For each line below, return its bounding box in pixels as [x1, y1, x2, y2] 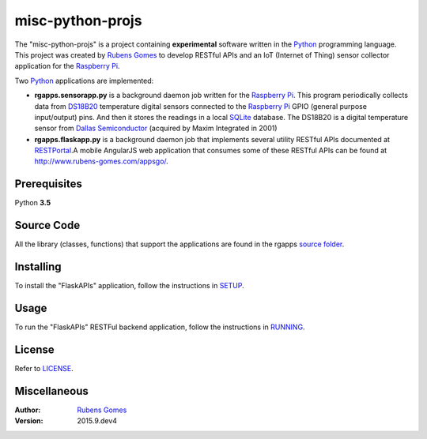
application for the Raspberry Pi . [14, 62, 120, 71]
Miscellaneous [14, 384, 89, 398]
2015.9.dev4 [77, 416, 118, 426]
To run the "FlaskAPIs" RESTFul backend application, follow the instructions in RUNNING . [14, 322, 305, 332]
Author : [14, 405, 41, 415]
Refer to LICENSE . [14, 363, 74, 373]
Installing [14, 261, 62, 274]
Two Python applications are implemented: [14, 76, 154, 85]
